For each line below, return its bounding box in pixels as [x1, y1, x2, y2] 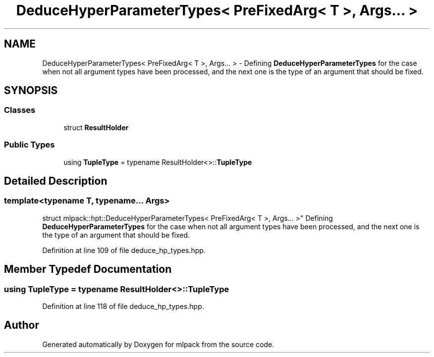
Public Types [4, 140, 55, 150]
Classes [4, 105, 36, 115]
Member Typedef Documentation [4, 263, 172, 276]
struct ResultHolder [63, 123, 129, 132]
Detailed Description [4, 174, 108, 187]
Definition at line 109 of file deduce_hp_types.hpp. [42, 246, 206, 255]
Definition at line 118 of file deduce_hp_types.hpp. [42, 302, 204, 310]
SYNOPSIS [4, 84, 58, 97]
